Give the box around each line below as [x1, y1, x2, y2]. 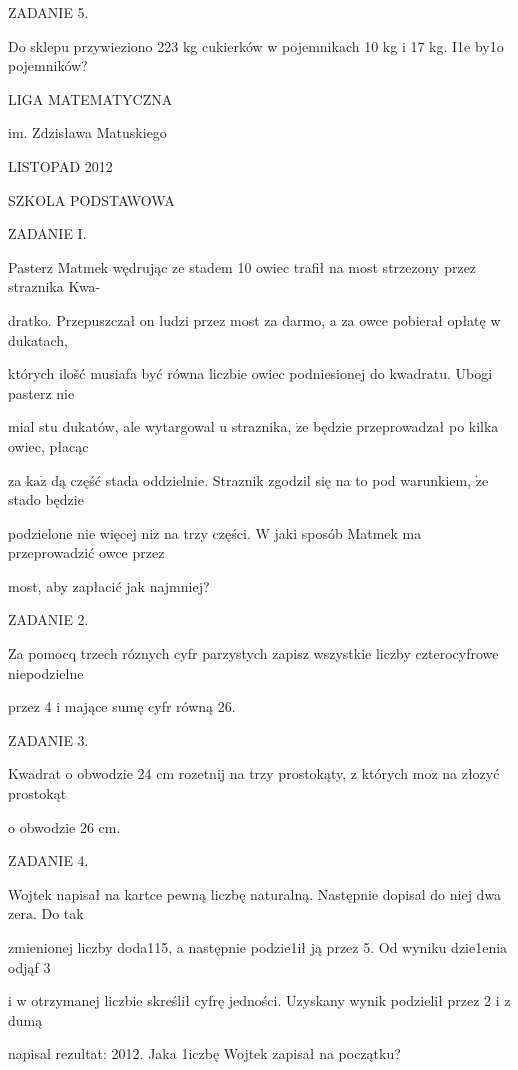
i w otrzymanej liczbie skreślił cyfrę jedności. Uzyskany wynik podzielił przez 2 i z [8, 990, 511, 1011]
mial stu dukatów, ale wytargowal [8, 416, 215, 437]
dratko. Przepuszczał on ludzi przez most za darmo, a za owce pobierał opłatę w [8, 309, 501, 330]
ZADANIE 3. [8, 729, 89, 750]
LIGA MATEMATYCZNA [8, 88, 173, 109]
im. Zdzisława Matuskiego [8, 122, 167, 143]
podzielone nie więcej [8, 522, 137, 543]
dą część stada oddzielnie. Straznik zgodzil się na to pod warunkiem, [51, 469, 472, 490]
